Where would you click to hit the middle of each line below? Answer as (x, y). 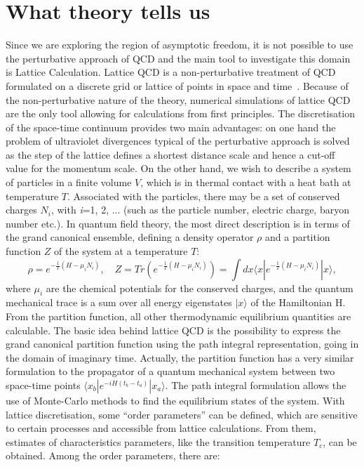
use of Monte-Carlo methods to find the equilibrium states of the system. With (175, 400)
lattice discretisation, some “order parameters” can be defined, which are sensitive (182, 414)
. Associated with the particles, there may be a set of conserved (204, 196)
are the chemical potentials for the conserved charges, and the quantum (200, 288)
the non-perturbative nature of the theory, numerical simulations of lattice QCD (178, 99)
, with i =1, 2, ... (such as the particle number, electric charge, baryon (200, 210)
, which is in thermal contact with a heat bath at (246, 182)
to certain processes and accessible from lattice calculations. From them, (161, 428)
